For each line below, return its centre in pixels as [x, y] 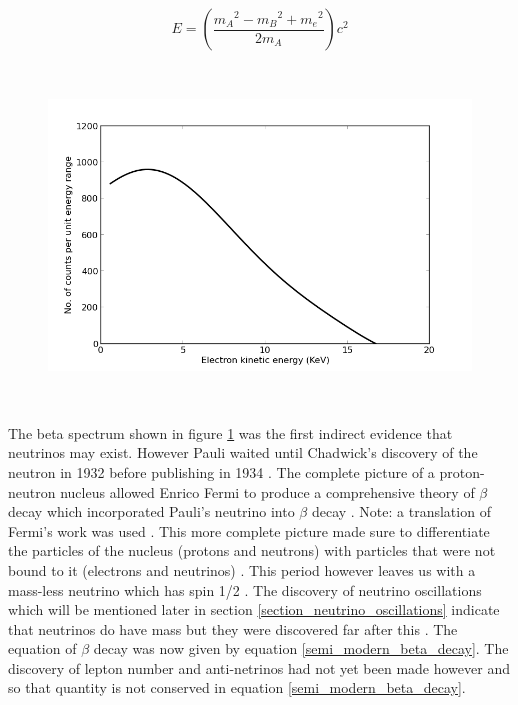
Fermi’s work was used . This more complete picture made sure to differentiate [249, 530]
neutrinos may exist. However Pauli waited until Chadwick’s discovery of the [243, 452]
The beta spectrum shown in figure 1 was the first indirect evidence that [230, 432]
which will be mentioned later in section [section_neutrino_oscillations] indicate [254, 609]
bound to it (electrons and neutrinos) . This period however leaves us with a [242, 569]
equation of [42, 648]
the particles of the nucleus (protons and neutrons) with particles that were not [252, 550]
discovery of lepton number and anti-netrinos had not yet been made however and [259, 667]
